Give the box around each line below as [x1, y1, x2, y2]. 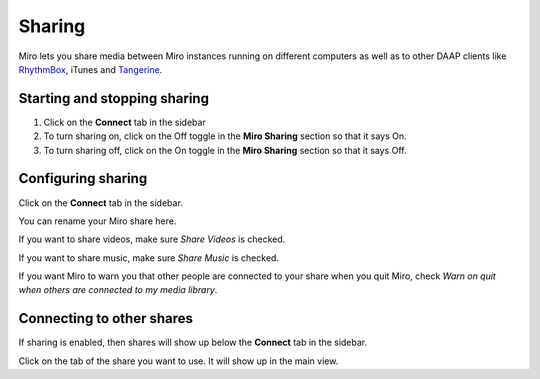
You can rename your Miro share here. [18, 215, 177, 227]
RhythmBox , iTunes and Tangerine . [18, 63, 163, 75]
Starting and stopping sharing [18, 90, 210, 107]
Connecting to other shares [18, 310, 194, 327]
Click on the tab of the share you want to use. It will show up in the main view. [18, 355, 339, 367]
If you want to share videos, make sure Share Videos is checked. [18, 233, 286, 245]
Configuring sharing [18, 170, 148, 187]
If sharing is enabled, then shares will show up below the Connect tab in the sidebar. [18, 336, 368, 349]
